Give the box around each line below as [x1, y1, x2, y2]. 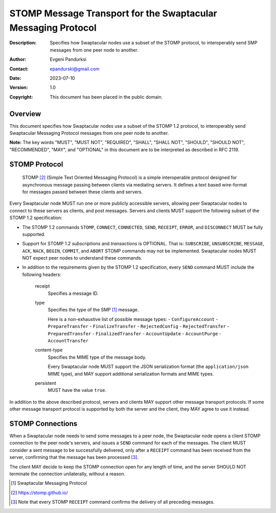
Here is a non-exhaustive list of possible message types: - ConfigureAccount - [48, 316, 218, 322]
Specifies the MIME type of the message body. [48, 354, 147, 360]
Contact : [9, 65, 29, 72]
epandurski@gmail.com [50, 65, 100, 72]
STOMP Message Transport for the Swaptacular [9, 8, 217, 19]
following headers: [22, 271, 61, 277]
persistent [35, 380, 56, 386]
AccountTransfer [48, 338, 89, 343]
